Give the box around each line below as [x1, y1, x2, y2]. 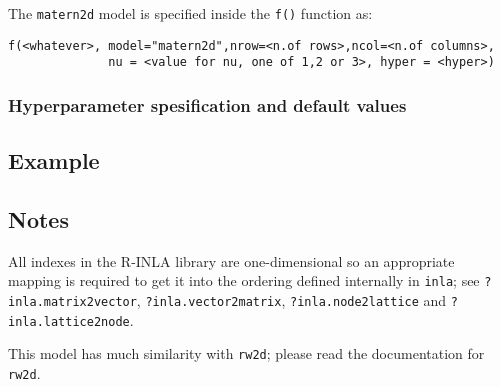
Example [8, 145, 100, 176]
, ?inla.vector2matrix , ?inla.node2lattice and [136, 290, 447, 311]
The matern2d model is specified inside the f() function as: [8, 3, 373, 23]
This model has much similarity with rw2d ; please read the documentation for [8, 343, 485, 364]
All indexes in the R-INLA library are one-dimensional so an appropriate [8, 250, 455, 271]
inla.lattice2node [8, 314, 130, 329]
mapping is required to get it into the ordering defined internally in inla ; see [8, 270, 480, 291]
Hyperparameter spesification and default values [8, 92, 407, 117]
